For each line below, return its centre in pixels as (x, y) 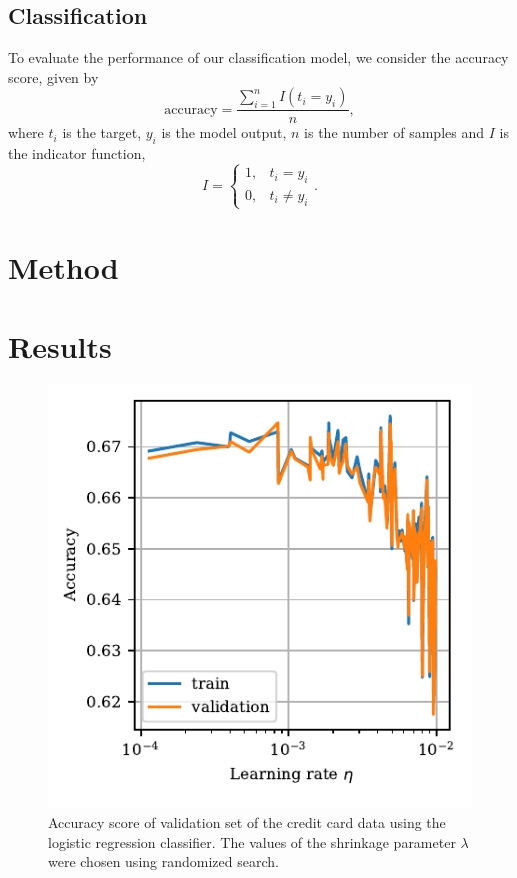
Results (60, 345)
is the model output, (224, 132)
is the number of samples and (394, 132)
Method (63, 267)
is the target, (102, 132)
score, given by (53, 76)
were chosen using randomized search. (163, 861)
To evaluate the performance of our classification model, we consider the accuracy (258, 57)
